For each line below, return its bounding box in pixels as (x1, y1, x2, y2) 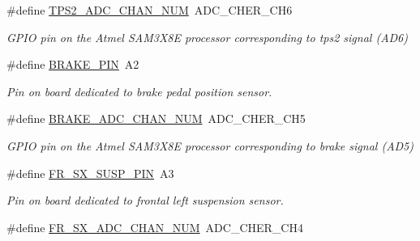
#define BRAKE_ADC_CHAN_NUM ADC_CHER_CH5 (6, 110, 306, 127)
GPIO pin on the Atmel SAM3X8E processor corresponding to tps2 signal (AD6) (6, 28, 408, 45)
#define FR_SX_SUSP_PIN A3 (6, 164, 174, 181)
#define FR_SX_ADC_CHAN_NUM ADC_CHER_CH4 (6, 218, 303, 235)
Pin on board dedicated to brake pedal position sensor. (6, 82, 272, 99)
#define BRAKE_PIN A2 (6, 56, 139, 73)
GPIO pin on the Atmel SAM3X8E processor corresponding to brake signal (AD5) (6, 137, 414, 154)
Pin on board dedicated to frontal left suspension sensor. (6, 192, 284, 209)
